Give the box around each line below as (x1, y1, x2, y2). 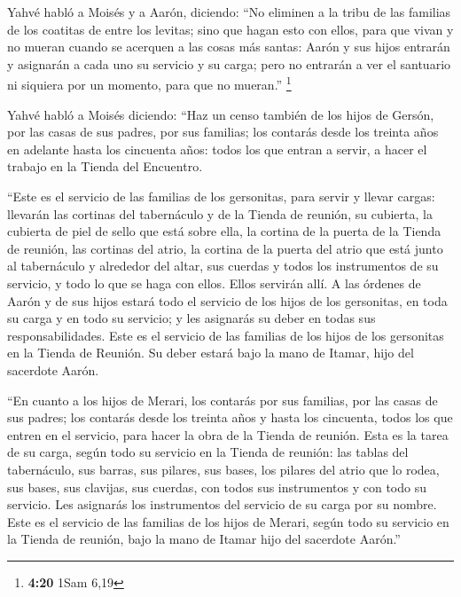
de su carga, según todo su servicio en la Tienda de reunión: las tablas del (7, 443, 409, 461)
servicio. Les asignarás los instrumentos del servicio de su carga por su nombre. (7, 495, 437, 514)
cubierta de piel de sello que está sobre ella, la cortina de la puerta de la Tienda (7, 222, 441, 240)
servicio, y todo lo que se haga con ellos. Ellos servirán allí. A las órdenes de (7, 273, 421, 292)
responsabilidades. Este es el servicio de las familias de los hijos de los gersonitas (7, 326, 444, 344)
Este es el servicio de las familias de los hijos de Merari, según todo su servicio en (7, 512, 449, 530)
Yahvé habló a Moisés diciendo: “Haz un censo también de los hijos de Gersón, (7, 105, 434, 123)
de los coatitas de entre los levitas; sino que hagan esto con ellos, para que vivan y (7, 20, 454, 38)
